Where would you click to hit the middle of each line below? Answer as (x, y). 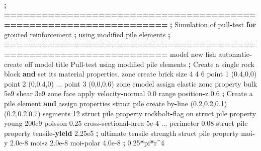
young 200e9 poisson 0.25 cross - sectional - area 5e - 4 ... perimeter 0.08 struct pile (126, 123)
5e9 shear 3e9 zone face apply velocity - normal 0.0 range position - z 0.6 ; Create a (128, 93)
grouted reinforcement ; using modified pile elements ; (87, 34)
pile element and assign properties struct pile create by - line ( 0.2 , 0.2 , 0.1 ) (116, 103)
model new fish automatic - (211, 54)
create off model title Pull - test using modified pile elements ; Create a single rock (129, 64)
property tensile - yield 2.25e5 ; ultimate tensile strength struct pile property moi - (130, 133)
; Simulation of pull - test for (213, 24)
